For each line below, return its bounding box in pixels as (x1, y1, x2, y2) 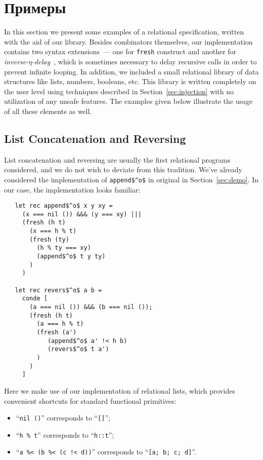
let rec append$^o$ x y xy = (15, 202, 113, 210)
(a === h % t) (36, 320, 84, 328)
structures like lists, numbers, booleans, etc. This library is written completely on (4, 76, 256, 87)
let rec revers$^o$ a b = (15, 286, 102, 294)
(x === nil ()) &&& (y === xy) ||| (22, 210, 142, 218)
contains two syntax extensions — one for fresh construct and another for (4, 46, 237, 57)
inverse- (4, 56, 29, 66)
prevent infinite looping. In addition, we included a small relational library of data (4, 66, 259, 76)
